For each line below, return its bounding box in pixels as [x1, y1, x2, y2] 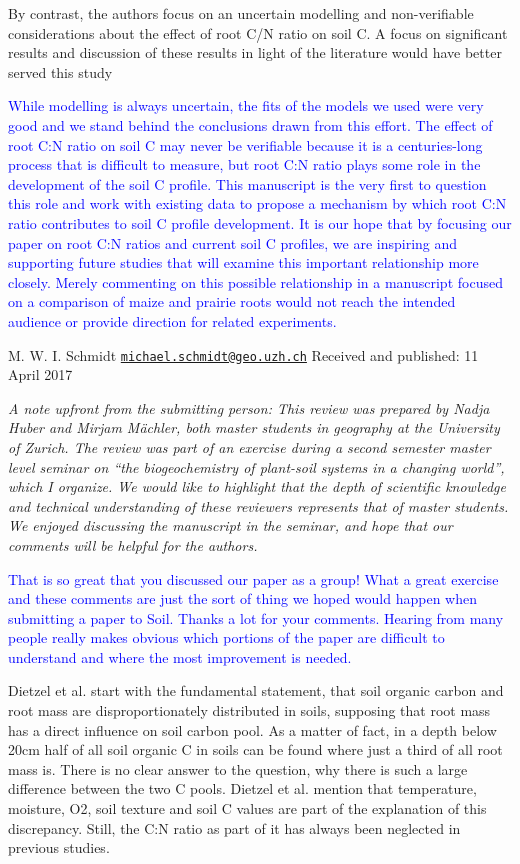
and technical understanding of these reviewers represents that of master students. [8, 495, 509, 516]
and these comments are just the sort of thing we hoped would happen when [8, 588, 477, 609]
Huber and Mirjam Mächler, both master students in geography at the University [8, 417, 500, 438]
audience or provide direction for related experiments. [8, 310, 337, 331]
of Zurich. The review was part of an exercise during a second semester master [8, 436, 491, 457]
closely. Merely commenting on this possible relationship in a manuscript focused [8, 271, 503, 292]
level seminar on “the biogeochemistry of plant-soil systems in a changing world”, [8, 456, 505, 477]
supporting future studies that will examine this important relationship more [8, 252, 479, 273]
